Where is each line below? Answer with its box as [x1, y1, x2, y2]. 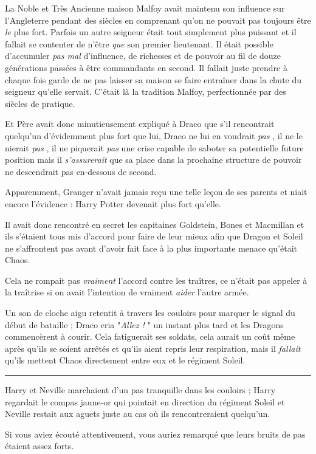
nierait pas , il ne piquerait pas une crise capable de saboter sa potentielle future [5, 141, 304, 154]
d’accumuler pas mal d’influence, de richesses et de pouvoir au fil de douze [5, 49, 281, 62]
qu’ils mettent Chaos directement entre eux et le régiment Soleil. [5, 354, 246, 366]
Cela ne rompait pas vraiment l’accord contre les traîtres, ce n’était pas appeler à [5, 273, 307, 286]
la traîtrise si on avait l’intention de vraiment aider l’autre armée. [5, 286, 249, 298]
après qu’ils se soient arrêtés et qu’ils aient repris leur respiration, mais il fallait [5, 342, 301, 354]
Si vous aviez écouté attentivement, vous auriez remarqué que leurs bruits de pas [5, 427, 306, 440]
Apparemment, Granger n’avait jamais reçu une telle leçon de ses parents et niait [5, 185, 307, 198]
